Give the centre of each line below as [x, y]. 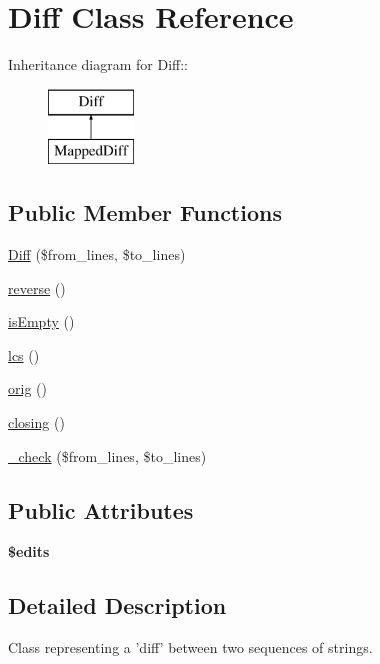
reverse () [37, 287]
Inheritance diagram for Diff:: [98, 64]
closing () [36, 422]
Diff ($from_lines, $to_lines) [97, 254]
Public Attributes [101, 509]
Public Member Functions [145, 212]
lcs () [24, 354]
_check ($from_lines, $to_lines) [107, 455]
